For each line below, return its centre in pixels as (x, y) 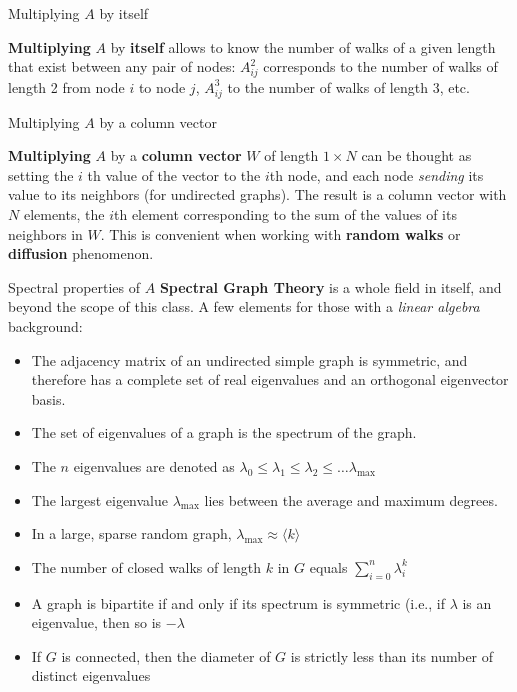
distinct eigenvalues (91, 675)
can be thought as (416, 155)
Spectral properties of (74, 286)
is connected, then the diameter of (166, 655)
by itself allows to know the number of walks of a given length (303, 46)
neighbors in (45, 233)
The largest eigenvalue (100, 499)
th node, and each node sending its (376, 174)
